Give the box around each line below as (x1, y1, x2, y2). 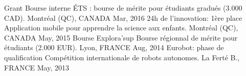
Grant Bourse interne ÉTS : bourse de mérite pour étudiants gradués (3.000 (4, 3, 242, 13)
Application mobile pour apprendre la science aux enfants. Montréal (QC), (4, 22, 238, 33)
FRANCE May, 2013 (4, 62, 69, 72)
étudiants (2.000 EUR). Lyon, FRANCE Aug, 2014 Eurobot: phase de (4, 42, 224, 53)
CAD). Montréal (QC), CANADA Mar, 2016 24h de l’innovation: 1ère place (4, 12, 242, 23)
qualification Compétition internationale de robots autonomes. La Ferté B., (4, 52, 240, 62)
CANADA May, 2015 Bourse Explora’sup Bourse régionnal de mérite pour (4, 32, 238, 43)
